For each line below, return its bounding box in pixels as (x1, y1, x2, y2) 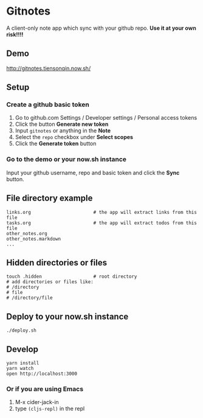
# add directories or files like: (6, 279, 94, 285)
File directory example (6, 193, 93, 204)
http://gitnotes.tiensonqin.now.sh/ (6, 64, 91, 72)
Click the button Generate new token (15, 120, 109, 128)
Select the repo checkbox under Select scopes (15, 134, 134, 141)
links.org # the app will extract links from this (6, 209, 198, 215)
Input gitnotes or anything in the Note (15, 127, 111, 134)
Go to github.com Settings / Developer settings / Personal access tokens (15, 114, 198, 122)
